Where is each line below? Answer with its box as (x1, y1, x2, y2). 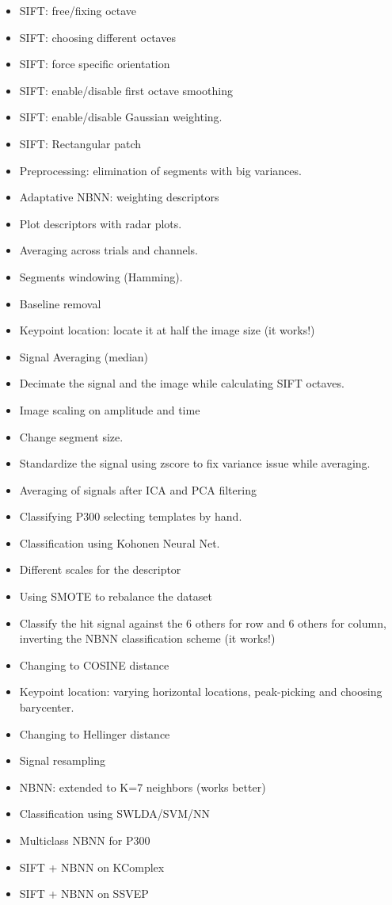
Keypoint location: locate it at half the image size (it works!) (19, 322, 315, 338)
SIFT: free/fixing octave (19, 2, 137, 18)
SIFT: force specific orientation (19, 55, 170, 72)
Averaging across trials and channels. (19, 242, 198, 258)
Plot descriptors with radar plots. (19, 215, 182, 231)
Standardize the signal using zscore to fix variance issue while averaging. (19, 455, 371, 472)
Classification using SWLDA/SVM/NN (19, 805, 210, 822)
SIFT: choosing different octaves (19, 29, 176, 45)
